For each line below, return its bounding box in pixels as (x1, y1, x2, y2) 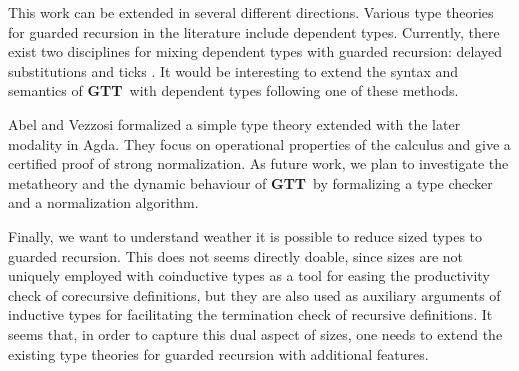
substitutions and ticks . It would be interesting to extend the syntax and (8, 60, 459, 81)
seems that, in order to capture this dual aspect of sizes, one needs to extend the (8, 323, 503, 344)
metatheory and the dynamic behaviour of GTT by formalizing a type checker (8, 172, 493, 193)
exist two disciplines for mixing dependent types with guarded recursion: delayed (8, 41, 503, 62)
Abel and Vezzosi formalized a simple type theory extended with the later (8, 113, 461, 134)
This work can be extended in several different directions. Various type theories (8, 2, 494, 22)
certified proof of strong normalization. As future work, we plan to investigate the (8, 153, 509, 174)
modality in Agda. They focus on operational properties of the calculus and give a (8, 133, 511, 154)
